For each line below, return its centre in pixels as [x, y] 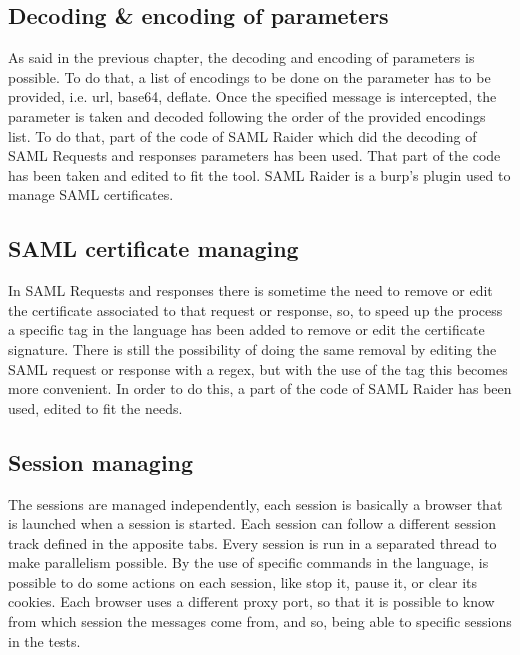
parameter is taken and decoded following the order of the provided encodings [247, 115]
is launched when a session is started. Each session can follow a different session [252, 523]
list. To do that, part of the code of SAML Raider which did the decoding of [242, 135]
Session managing [101, 461]
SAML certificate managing [153, 248]
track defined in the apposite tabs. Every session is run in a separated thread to [252, 542]
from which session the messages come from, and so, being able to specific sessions [260, 621]
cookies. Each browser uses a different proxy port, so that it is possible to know [251, 601]
